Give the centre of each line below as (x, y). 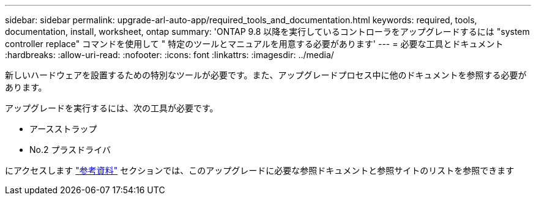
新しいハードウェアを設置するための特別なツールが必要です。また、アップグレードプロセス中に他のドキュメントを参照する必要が (266, 75)
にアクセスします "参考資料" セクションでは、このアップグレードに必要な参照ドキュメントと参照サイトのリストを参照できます (260, 170)
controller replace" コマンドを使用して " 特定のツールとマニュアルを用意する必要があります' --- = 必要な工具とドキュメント (254, 44)
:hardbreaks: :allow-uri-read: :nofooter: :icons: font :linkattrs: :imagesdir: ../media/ (169, 55)
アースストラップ (63, 129)
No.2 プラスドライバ (70, 150)
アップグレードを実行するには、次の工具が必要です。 (112, 108)
